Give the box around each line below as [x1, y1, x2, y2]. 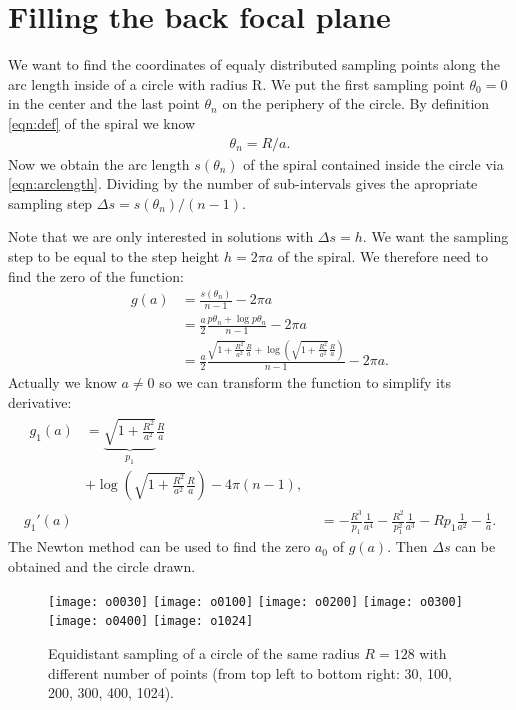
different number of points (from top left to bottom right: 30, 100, [48, 662, 452, 683]
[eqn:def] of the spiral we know [8, 112, 196, 133]
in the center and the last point [8, 93, 200, 114]
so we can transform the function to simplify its [159, 372, 451, 393]
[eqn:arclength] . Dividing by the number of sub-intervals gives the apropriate [8, 173, 478, 194]
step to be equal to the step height [8, 245, 220, 266]
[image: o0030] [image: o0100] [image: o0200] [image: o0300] [48, 594, 463, 609]
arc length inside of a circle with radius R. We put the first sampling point [8, 73, 465, 94]
